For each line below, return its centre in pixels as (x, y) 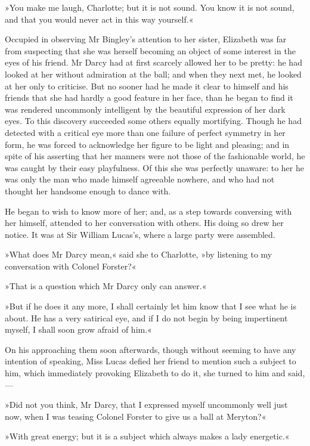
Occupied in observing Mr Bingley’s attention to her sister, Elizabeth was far (146, 39)
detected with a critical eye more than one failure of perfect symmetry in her (145, 132)
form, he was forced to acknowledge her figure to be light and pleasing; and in (147, 144)
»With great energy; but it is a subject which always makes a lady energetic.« (147, 436)
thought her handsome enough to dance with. (88, 191)
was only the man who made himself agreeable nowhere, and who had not (140, 179)
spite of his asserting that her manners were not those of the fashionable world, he (155, 156)
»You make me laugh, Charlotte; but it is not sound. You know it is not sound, (150, 7)
